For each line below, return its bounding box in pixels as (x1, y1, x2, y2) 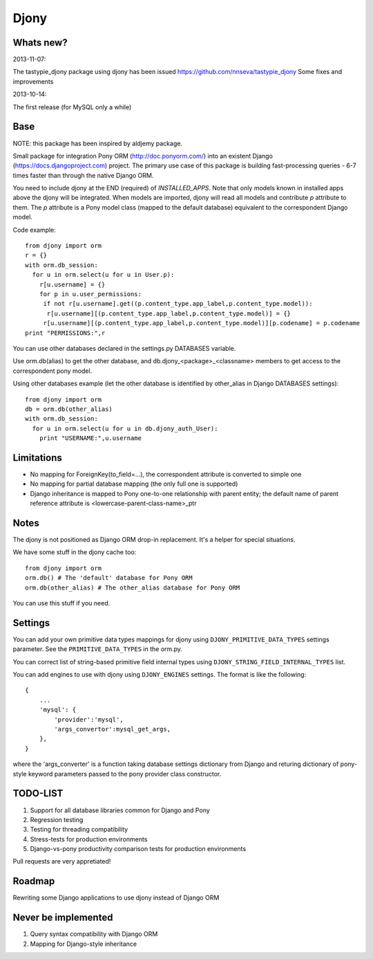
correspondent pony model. (12, 367, 93, 375)
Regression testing (30, 815, 84, 823)
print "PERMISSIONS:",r (25, 329, 106, 337)
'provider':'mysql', (54, 715, 124, 723)
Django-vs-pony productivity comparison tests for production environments (30, 845, 247, 853)
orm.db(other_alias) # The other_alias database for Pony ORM (25, 583, 240, 592)
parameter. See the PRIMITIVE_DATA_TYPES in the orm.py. (12, 645, 183, 653)
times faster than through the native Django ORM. (12, 171, 154, 179)
